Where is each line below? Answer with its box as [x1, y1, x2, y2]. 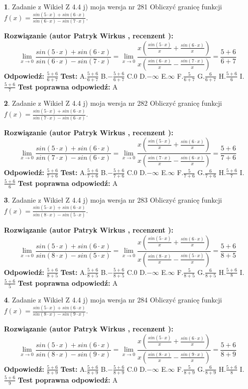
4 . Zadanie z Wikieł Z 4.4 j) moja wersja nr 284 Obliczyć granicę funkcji [4, 295, 222, 305]
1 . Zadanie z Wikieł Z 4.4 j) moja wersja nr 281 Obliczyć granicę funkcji [4, 1, 222, 11]
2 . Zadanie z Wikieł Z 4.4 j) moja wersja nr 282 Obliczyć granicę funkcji [4, 98, 222, 108]
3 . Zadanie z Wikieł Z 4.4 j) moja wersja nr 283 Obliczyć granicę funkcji [4, 194, 222, 205]
